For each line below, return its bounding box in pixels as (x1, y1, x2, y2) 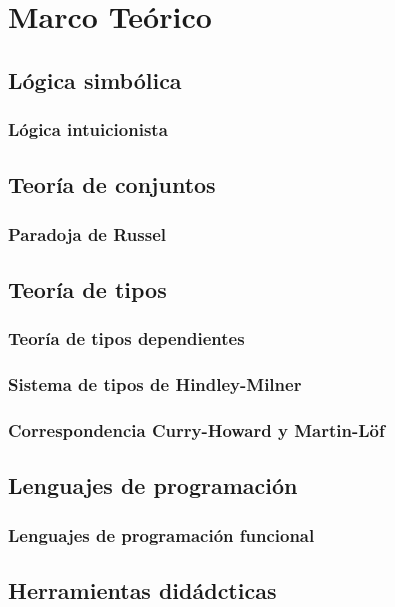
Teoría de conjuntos (8, 169, 216, 200)
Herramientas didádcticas (8, 574, 277, 605)
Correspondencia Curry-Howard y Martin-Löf (8, 418, 385, 443)
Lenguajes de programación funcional (8, 522, 315, 547)
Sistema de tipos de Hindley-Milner (8, 372, 302, 397)
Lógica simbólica (8, 64, 182, 95)
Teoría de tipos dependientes (8, 326, 245, 351)
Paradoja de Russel (8, 221, 166, 246)
